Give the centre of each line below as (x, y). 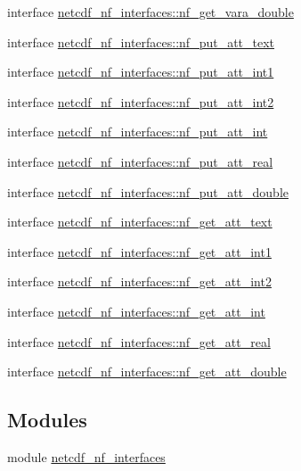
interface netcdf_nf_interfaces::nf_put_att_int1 (141, 72)
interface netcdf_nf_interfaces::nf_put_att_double (148, 191)
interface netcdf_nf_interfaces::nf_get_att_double (147, 372)
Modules (47, 420)
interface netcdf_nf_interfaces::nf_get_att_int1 (139, 251)
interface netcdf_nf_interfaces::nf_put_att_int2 (141, 101)
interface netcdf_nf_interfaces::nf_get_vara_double (150, 12)
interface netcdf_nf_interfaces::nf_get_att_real (139, 341)
